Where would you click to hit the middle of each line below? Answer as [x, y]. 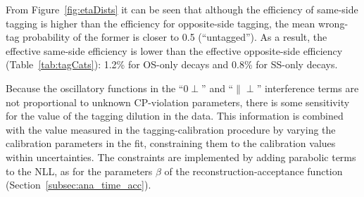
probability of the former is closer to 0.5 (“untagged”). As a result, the [175, 37]
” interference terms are [308, 88]
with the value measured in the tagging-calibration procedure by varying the [171, 129]
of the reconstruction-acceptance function [253, 171]
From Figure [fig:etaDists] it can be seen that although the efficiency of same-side [182, 9]
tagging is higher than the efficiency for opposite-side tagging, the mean [161, 23]
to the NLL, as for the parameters [79, 171]
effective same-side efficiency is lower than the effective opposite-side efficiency [174, 50]
